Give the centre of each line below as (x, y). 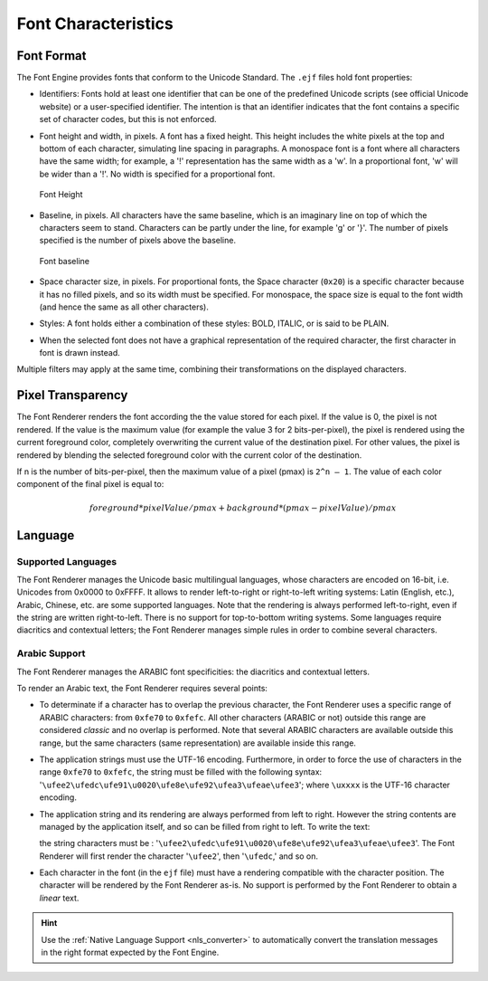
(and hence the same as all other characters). (124, 307)
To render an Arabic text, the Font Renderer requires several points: (142, 688)
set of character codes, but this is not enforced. (128, 119)
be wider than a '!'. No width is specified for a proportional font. (157, 174)
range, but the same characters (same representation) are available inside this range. (198, 743)
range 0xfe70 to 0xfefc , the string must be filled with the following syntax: (181, 772)
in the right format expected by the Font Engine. (130, 952)
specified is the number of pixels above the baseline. (138, 241)
